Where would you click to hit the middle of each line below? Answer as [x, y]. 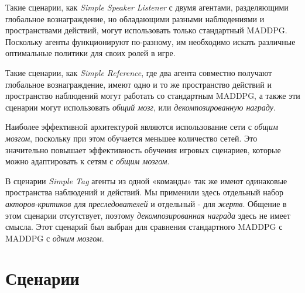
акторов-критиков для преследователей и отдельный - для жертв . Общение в [146, 203]
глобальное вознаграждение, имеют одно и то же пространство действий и [138, 84]
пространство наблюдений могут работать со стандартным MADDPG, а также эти [153, 96]
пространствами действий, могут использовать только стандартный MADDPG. [146, 30]
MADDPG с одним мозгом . [55, 238]
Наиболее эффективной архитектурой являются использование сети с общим [142, 127]
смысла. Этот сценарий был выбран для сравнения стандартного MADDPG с [144, 227]
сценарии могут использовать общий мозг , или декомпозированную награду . [140, 107]
